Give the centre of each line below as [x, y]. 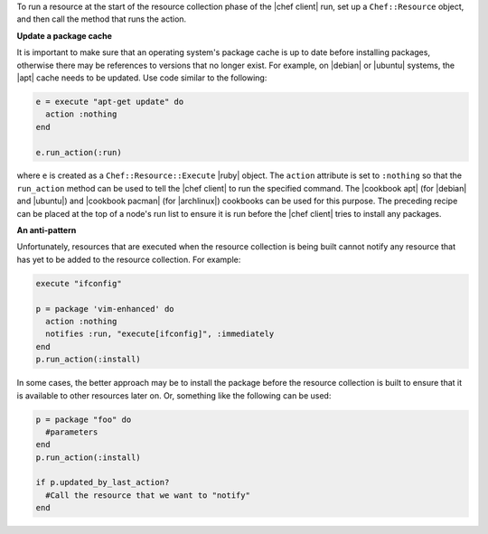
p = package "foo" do [84, 419]
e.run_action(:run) [79, 152]
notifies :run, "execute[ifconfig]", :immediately [160, 334]
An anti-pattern [47, 230]
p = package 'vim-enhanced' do [105, 309]
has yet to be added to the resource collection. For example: [129, 259]
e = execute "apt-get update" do [110, 101]
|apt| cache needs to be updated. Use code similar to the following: [142, 78]
